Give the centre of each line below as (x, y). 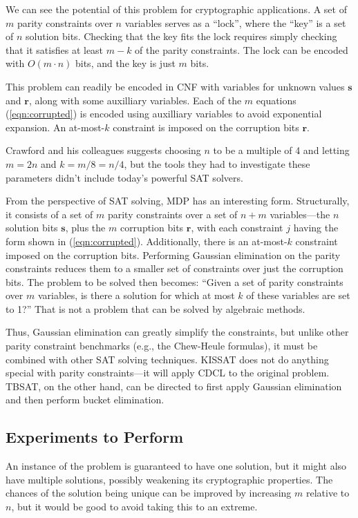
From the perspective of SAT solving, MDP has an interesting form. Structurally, (178, 201)
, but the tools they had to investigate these (217, 163)
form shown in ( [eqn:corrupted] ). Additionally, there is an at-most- (147, 241)
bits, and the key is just (125, 63)
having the (316, 228)
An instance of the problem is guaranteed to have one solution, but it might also (176, 466)
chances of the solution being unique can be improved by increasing (149, 493)
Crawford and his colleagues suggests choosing (103, 150)
